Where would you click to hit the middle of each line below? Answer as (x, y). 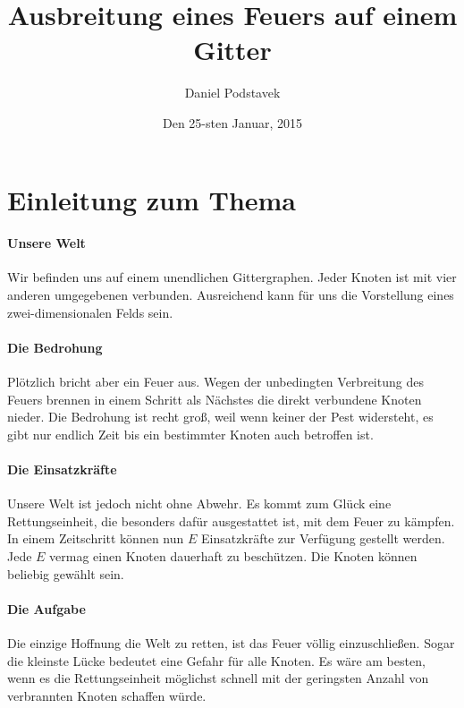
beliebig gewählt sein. (66, 573)
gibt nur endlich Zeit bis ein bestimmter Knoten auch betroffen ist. (190, 434)
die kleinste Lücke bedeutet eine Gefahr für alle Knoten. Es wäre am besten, (216, 660)
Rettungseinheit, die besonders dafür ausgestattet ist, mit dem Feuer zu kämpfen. (231, 520)
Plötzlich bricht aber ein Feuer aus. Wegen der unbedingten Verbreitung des (215, 382)
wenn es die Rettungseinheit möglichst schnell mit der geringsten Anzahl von (218, 678)
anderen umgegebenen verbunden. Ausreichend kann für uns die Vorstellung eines (231, 295)
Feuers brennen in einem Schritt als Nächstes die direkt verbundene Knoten (215, 399)
